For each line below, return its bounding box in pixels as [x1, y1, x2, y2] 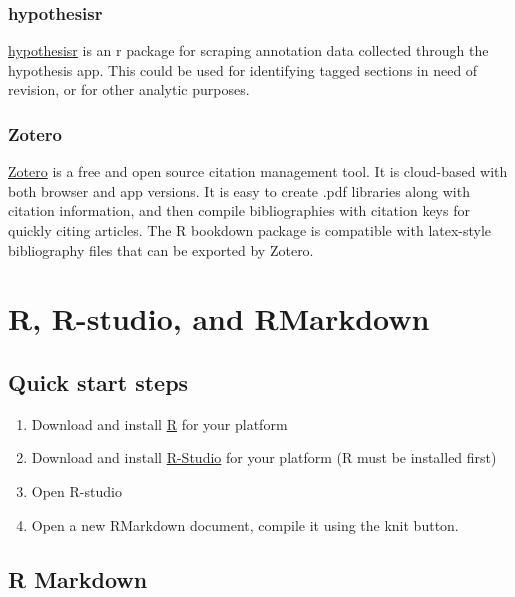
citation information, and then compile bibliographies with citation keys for [8, 200, 470, 221]
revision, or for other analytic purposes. [8, 79, 250, 100]
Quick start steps [8, 366, 189, 397]
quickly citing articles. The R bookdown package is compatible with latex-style [8, 220, 492, 240]
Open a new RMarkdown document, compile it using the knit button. [31, 514, 459, 535]
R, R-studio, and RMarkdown [8, 298, 430, 339]
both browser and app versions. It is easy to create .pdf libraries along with [8, 180, 470, 201]
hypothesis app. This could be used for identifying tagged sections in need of [8, 59, 478, 80]
